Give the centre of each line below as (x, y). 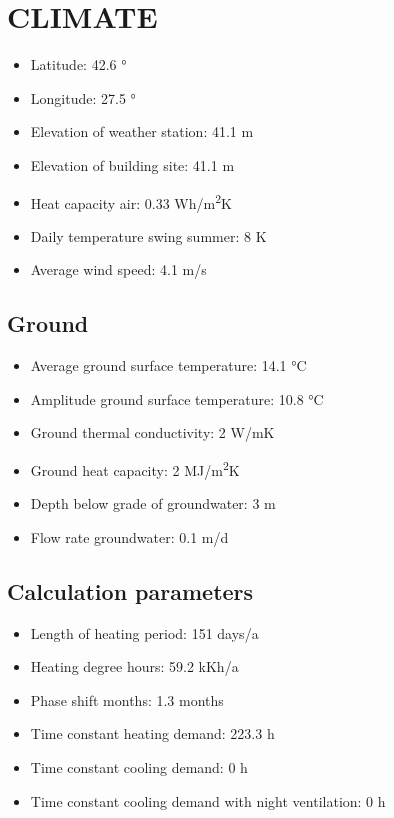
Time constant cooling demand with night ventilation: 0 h (208, 800)
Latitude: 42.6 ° (78, 64)
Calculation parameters (130, 590)
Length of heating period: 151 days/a (144, 632)
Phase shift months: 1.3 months (127, 699)
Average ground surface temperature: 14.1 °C (168, 365)
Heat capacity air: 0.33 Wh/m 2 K (131, 201)
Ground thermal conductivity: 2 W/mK (152, 432)
